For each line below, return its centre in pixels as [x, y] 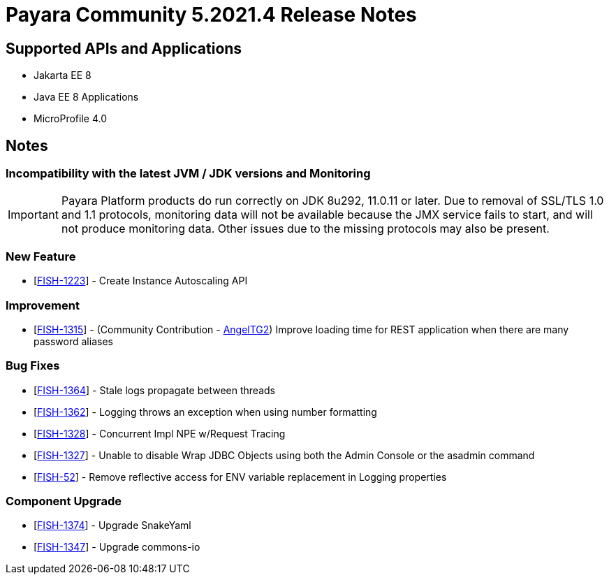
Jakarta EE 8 [63, 75]
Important [33, 215]
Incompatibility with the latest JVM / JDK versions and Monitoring [188, 174]
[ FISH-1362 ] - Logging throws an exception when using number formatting [205, 412]
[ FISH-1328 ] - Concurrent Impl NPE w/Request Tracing [160, 433]
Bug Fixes [33, 366]
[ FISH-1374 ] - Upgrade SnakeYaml [112, 525]
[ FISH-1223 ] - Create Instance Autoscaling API [141, 281]
